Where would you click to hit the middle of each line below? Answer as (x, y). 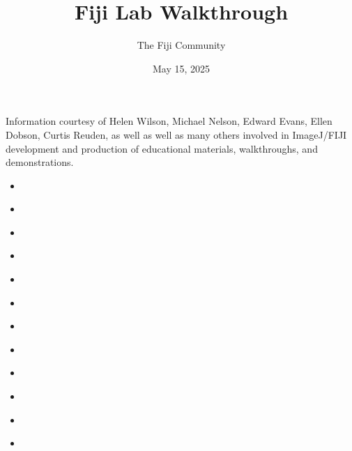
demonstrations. (40, 162)
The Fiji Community (181, 45)
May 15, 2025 (181, 68)
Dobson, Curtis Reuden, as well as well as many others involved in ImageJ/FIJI (176, 134)
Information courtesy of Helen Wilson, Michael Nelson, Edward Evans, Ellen (169, 121)
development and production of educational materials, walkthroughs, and (162, 148)
